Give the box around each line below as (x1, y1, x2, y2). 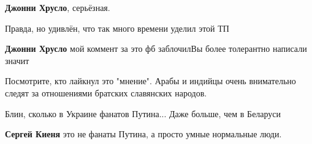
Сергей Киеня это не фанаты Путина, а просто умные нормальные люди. (5, 128, 282, 140)
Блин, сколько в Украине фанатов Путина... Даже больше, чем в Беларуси (5, 107, 281, 120)
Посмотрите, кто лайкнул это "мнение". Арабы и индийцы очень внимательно (5, 74, 296, 87)
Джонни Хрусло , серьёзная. (5, 1, 110, 13)
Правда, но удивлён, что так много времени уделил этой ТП (5, 21, 229, 34)
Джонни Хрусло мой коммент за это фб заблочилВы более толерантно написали (5, 42, 307, 55)
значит (5, 54, 29, 67)
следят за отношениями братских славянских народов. (5, 86, 207, 99)
